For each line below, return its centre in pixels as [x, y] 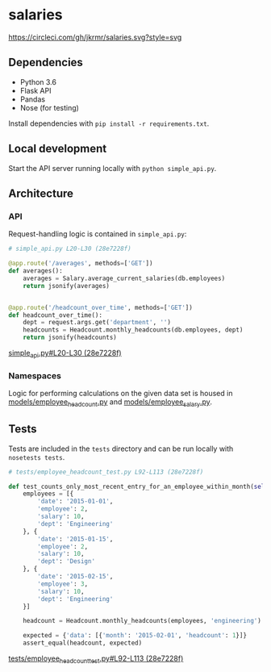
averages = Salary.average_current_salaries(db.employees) [124, 278]
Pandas [33, 99]
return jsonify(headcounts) [70, 338]
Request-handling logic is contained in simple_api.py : [98, 234]
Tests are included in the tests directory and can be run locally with [121, 449]
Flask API [35, 90]
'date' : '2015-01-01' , [75, 502]
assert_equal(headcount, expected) [83, 643]
